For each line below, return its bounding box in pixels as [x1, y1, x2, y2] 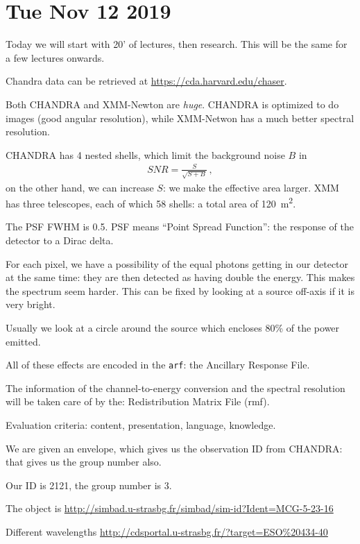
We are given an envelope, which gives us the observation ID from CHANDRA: [6, 441, 343, 455]
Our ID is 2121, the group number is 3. [6, 477, 172, 492]
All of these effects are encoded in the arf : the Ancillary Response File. [6, 357, 310, 372]
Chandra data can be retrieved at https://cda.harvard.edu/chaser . [6, 74, 287, 88]
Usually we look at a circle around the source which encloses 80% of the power [6, 320, 340, 334]
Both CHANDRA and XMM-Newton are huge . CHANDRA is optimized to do [6, 96, 339, 111]
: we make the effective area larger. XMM [162, 180, 339, 194]
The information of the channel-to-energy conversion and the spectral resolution [6, 380, 345, 395]
